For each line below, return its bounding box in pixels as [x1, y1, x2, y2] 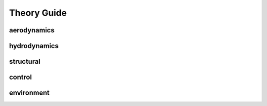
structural [9, 57, 41, 66]
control [9, 73, 32, 81]
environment [9, 89, 49, 97]
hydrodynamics [9, 42, 59, 50]
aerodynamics [9, 26, 54, 34]
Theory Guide [9, 7, 67, 18]
